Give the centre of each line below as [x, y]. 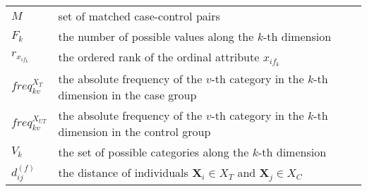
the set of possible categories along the [154, 152]
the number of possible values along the [156, 36]
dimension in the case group [127, 94]
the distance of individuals [123, 172]
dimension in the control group [134, 131]
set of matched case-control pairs [139, 16]
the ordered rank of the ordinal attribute [159, 57]
